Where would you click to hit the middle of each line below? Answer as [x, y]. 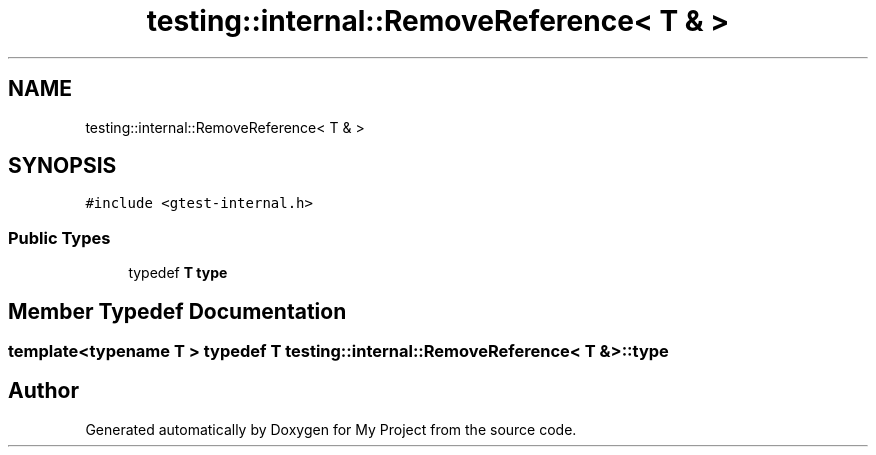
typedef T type [178, 273]
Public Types [59, 237]
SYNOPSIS [62, 166]
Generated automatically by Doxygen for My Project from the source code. [331, 429]
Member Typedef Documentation [177, 311]
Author [43, 391]
